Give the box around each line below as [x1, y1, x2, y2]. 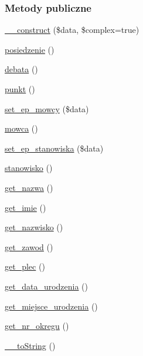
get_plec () [5, 260, 45, 273]
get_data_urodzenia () [5, 280, 88, 292]
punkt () [5, 83, 35, 95]
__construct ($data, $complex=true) [5, 23, 139, 36]
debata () [5, 63, 38, 75]
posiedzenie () [5, 43, 55, 55]
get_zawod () [5, 240, 53, 253]
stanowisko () [5, 162, 53, 174]
